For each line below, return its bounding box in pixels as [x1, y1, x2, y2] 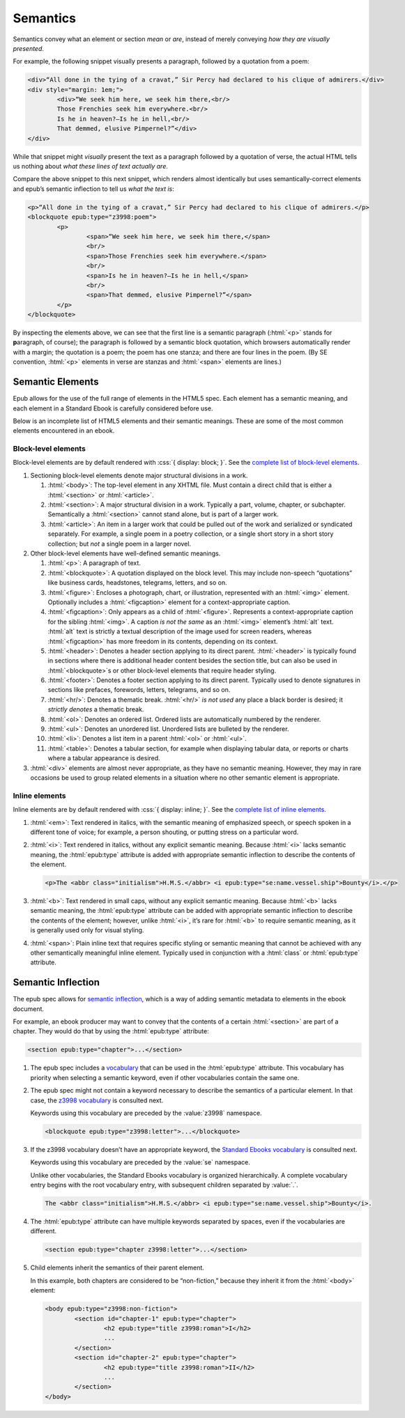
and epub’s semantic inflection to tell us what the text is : [13, 185, 174, 193]
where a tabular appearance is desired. [47, 754, 160, 762]
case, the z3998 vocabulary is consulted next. [30, 1096, 164, 1104]
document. [13, 1004, 45, 1013]
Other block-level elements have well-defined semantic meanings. [30, 549, 221, 557]
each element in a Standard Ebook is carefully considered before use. [13, 404, 213, 413]
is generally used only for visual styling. [30, 926, 144, 934]
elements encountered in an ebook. [13, 426, 115, 435]
